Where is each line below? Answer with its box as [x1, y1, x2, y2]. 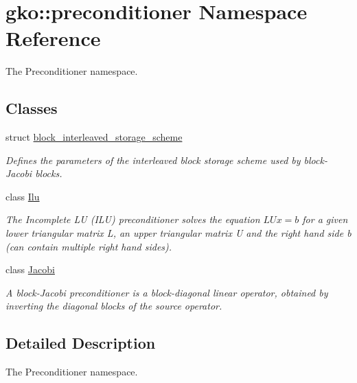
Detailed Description [5, 332, 156, 353]
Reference [5, 24, 101, 52]
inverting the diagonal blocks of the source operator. [5, 299, 222, 313]
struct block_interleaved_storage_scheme [5, 130, 183, 144]
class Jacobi [5, 262, 55, 277]
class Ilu [5, 189, 40, 203]
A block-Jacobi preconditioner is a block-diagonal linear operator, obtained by [5, 285, 328, 299]
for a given [302, 212, 348, 227]
